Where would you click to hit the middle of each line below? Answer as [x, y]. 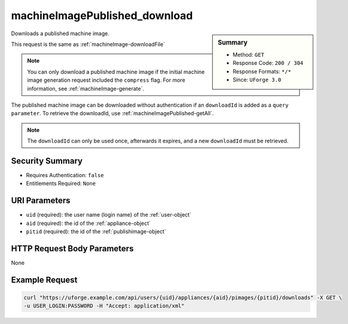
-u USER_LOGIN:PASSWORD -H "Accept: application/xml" [104, 306]
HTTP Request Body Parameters [72, 249]
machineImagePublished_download [102, 16]
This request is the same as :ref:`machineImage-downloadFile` [88, 44]
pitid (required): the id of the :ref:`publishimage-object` [96, 232]
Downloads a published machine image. [60, 33]
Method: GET [248, 54]
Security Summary [47, 161]
